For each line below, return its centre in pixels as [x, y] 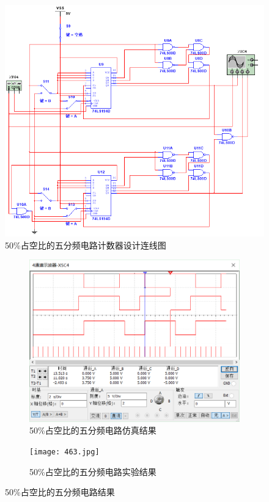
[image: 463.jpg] [64, 452]
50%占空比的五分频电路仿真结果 [93, 430]
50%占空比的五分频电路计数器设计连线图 [86, 245]
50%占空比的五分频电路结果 [60, 492]
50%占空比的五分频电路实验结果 [93, 471]
